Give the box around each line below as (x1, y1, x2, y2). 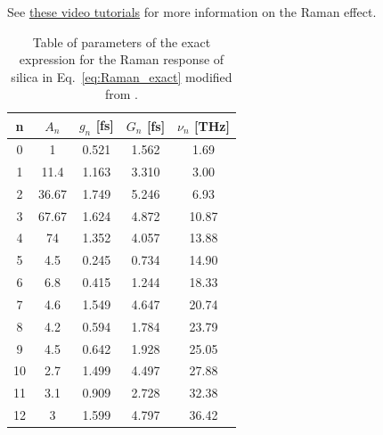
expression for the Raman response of (19, 50, 224, 69)
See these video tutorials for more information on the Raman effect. (7, 3, 377, 21)
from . (104, 85, 138, 103)
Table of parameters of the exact (32, 32, 211, 51)
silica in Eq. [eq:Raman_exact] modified (11, 67, 232, 86)
